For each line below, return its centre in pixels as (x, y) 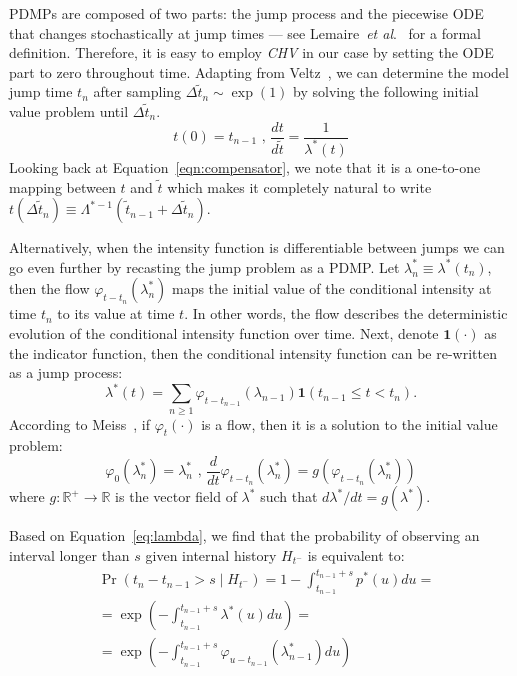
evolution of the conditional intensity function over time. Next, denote (224, 332)
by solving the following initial (386, 91)
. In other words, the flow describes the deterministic (346, 313)
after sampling (137, 91)
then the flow (49, 288)
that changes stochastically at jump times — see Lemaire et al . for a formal (245, 32)
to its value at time (116, 313)
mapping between (62, 186)
